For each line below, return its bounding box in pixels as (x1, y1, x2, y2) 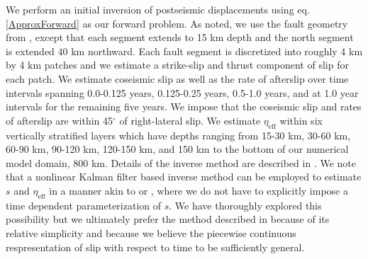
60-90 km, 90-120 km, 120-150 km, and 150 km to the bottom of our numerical (6, 142, 349, 156)
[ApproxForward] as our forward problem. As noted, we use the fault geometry (6, 16, 348, 30)
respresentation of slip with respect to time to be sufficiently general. (6, 239, 305, 254)
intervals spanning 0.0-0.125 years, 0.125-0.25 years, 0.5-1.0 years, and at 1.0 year (6, 85, 359, 100)
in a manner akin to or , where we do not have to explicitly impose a (49, 183, 348, 197)
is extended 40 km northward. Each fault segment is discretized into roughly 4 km (6, 43, 363, 58)
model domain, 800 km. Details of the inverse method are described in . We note (6, 155, 357, 170)
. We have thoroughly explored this (169, 197, 322, 212)
